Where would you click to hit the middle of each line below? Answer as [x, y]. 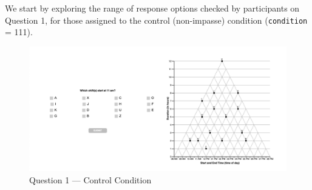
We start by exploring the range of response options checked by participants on [152, 8]
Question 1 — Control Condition [90, 179]
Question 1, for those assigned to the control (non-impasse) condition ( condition [156, 20]
